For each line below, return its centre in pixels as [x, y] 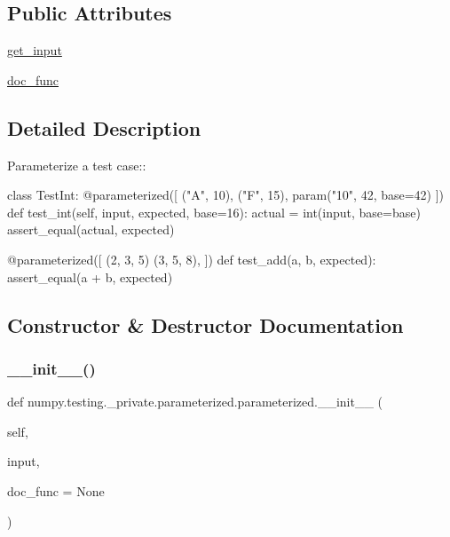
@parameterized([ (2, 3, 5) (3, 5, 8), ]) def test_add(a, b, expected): [192, 259]
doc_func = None [56, 490]
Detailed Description [104, 127]
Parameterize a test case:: [77, 165]
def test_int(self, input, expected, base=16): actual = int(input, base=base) [214, 212]
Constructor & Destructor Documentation [205, 324]
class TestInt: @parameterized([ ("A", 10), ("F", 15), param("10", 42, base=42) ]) [226, 195]
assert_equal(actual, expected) [91, 229]
